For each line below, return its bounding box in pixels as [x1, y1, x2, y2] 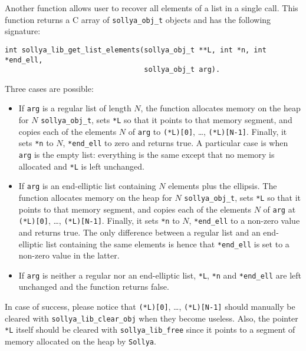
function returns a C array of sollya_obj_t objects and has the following [5, 13, 271, 25]
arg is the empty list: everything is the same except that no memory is [18, 148, 275, 161]
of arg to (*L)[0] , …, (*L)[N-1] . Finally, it [128, 125, 287, 137]
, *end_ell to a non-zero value [189, 214, 300, 227]
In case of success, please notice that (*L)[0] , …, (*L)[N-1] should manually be [5, 300, 295, 313]
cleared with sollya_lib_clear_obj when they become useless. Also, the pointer [5, 312, 298, 324]
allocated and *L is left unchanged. [18, 160, 144, 172]
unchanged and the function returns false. [18, 280, 169, 293]
